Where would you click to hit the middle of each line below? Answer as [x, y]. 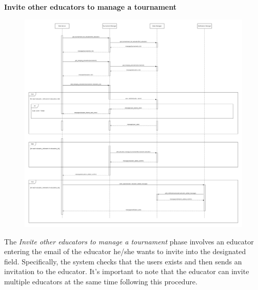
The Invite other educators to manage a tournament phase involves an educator [129, 241]
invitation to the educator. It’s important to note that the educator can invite [127, 271]
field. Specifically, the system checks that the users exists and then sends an [123, 261]
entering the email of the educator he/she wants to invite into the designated [125, 251]
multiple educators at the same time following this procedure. [101, 281]
